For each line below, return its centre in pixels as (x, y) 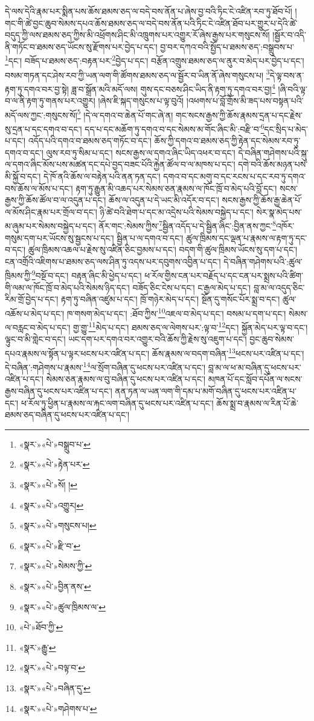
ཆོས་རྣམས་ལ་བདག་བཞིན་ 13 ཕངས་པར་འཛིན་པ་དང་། (228, 352)
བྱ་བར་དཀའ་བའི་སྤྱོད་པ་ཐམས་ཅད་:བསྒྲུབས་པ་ (227, 46)
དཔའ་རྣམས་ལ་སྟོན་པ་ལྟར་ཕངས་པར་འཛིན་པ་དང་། (77, 353)
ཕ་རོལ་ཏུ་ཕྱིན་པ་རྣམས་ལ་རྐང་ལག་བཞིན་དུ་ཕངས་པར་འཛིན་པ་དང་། (117, 403)
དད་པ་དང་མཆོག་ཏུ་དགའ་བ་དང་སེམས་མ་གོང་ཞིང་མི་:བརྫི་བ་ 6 (175, 128)
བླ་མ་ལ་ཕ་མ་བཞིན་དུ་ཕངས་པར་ (255, 367)
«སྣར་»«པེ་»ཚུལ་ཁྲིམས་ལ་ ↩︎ (62, 606)
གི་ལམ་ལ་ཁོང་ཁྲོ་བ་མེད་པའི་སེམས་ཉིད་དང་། (67, 287)
